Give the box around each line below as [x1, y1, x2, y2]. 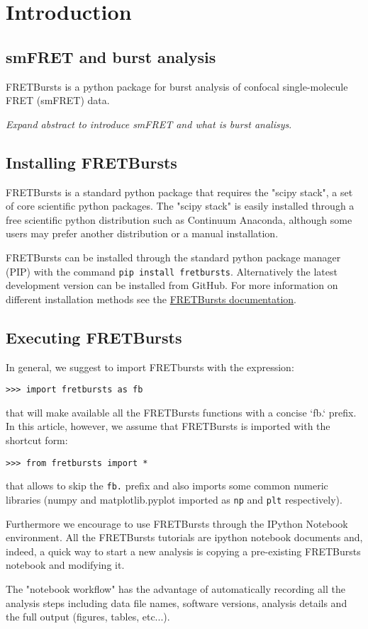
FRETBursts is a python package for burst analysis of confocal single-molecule [6, 79, 348, 93]
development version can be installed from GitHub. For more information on [6, 278, 338, 293]
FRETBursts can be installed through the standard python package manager [6, 249, 341, 264]
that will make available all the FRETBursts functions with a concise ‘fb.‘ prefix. [6, 404, 357, 419]
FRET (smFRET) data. [6, 93, 110, 108]
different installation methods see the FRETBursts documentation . [6, 291, 296, 306]
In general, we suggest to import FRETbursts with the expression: [6, 359, 294, 374]
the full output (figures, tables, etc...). [6, 609, 170, 624]
